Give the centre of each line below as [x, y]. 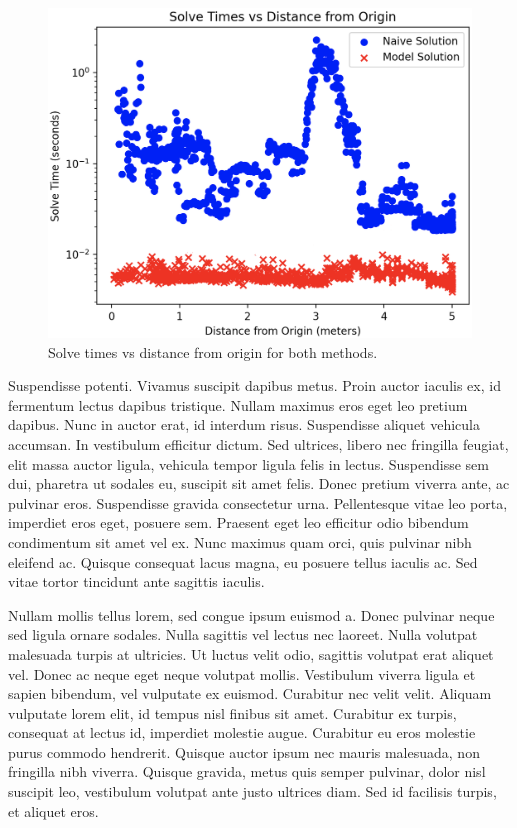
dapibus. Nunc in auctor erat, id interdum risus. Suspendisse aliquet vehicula [244, 424]
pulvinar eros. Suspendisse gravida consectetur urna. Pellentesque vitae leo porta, [258, 502]
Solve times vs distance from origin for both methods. [213, 351]
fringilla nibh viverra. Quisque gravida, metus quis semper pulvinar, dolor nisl [247, 771]
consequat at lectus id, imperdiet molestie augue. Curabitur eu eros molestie [242, 732]
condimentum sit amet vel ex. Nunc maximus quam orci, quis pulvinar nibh [240, 541]
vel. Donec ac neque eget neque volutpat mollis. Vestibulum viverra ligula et [242, 673]
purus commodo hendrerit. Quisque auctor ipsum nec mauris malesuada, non [244, 751]
